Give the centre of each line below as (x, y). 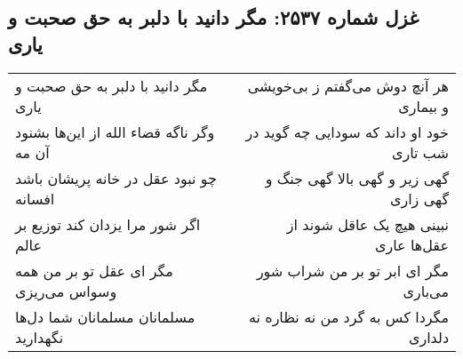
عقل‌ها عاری (411, 244)
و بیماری (423, 106)
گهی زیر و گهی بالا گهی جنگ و (357, 178)
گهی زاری (419, 198)
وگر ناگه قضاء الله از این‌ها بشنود (115, 132)
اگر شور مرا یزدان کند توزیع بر (108, 224)
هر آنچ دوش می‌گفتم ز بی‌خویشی (348, 85)
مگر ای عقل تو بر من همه (94, 270)
